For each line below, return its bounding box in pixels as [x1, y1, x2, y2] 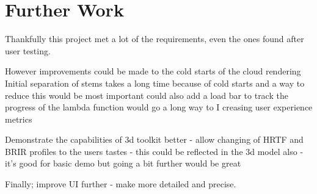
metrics [5, 112, 32, 125]
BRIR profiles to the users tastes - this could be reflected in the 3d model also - [5, 145, 304, 157]
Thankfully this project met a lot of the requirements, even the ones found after [5, 32, 304, 45]
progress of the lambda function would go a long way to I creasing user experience [5, 101, 313, 113]
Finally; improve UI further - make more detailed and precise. [5, 178, 236, 190]
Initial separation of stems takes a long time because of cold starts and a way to [5, 76, 305, 89]
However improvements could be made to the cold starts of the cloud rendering [5, 65, 301, 77]
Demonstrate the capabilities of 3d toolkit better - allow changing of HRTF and [5, 133, 304, 146]
